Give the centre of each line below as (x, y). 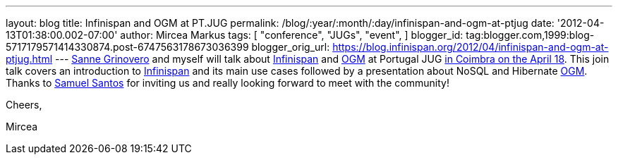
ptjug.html (29, 59)
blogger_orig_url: (291, 47)
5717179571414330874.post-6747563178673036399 (127, 47)
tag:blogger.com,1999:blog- (530, 35)
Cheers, (24, 105)
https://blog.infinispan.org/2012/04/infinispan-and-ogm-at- (471, 47)
